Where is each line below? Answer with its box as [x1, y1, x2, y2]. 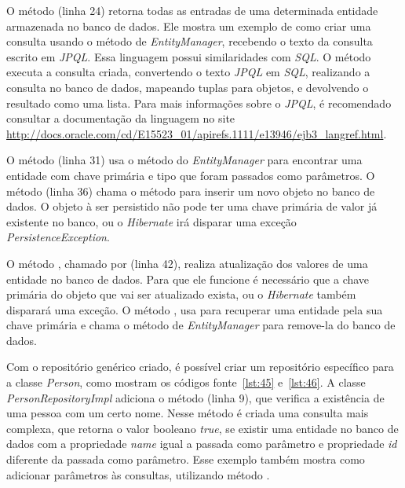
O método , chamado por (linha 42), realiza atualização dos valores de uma [6, 255, 368, 271]
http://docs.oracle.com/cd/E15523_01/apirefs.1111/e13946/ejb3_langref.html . [6, 125, 387, 141]
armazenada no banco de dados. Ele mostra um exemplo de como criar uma [6, 17, 371, 34]
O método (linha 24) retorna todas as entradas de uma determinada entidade [6, 2, 378, 18]
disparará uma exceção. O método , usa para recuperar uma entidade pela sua [6, 301, 383, 317]
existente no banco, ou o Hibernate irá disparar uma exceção [6, 213, 297, 229]
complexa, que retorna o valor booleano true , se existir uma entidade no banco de [6, 420, 399, 436]
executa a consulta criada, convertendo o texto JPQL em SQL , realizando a [6, 64, 370, 80]
